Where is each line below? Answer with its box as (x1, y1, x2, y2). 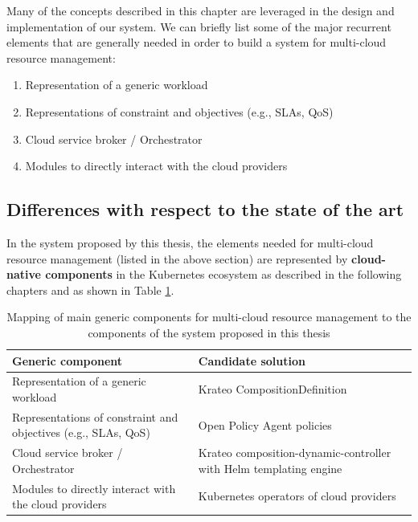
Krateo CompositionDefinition (198, 381, 347, 398)
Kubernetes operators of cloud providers (198, 487, 396, 504)
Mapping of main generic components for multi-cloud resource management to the (6, 308, 412, 325)
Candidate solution (198, 352, 305, 369)
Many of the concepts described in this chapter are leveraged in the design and (6, 2, 395, 18)
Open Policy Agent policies (198, 416, 332, 433)
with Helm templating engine (198, 459, 342, 476)
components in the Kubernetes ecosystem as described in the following (45, 266, 402, 283)
